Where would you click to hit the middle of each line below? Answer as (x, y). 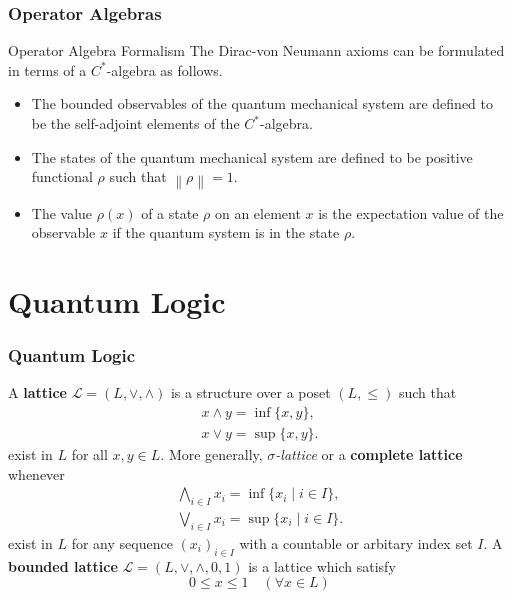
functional (62, 176)
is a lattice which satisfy (322, 565)
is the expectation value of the (411, 212)
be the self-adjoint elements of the (135, 123)
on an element (257, 212)
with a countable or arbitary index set (356, 542)
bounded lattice (63, 565)
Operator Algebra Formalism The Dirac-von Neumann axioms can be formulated (256, 50)
